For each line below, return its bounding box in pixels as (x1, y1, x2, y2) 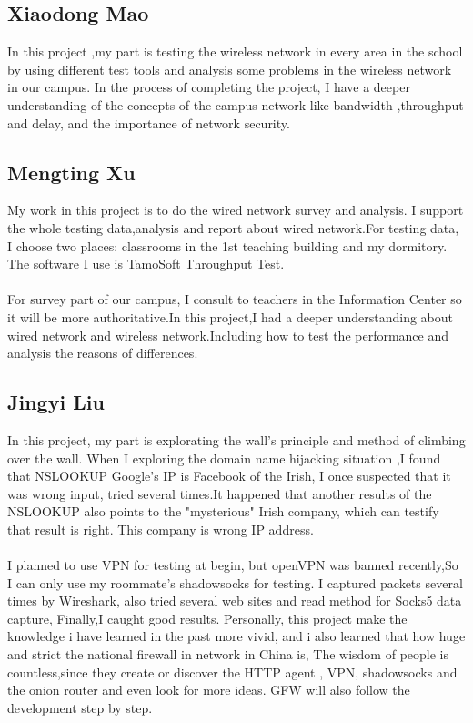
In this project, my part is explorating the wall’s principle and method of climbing (7, 430, 466, 449)
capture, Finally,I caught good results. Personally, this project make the (7, 608, 408, 627)
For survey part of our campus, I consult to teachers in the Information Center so (7, 290, 462, 309)
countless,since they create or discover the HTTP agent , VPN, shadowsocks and (7, 662, 458, 681)
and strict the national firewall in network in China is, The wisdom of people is (7, 645, 448, 664)
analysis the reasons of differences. (7, 343, 198, 362)
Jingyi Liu (7, 388, 105, 416)
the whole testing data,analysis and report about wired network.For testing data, (7, 218, 459, 237)
